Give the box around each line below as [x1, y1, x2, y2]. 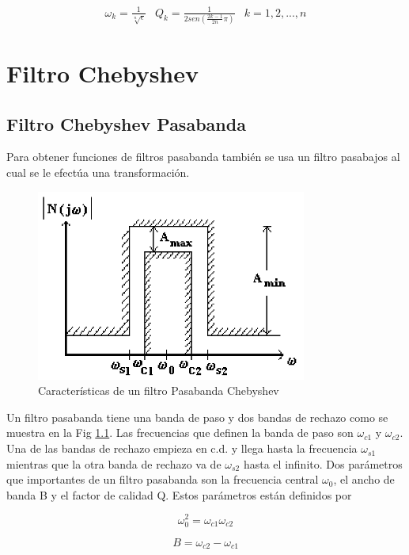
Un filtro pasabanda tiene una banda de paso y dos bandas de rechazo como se [6, 408, 388, 425]
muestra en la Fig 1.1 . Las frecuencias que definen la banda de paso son [6, 424, 354, 441]
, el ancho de [333, 471, 395, 488]
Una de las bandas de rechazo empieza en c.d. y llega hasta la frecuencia [6, 440, 358, 457]
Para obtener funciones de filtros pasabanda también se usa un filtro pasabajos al [6, 148, 400, 165]
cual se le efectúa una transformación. [6, 164, 190, 181]
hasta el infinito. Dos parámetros [243, 455, 403, 472]
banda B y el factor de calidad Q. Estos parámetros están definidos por [6, 486, 352, 503]
